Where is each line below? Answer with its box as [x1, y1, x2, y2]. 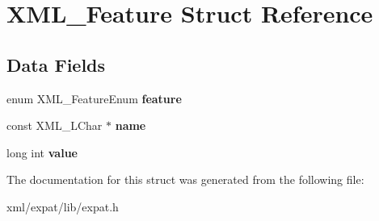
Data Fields [6, 52, 106, 77]
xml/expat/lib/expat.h [6, 198, 119, 215]
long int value [6, 144, 78, 161]
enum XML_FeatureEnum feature [6, 90, 182, 106]
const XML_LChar [6, 117, 103, 134]
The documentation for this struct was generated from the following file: [6, 171, 364, 188]
